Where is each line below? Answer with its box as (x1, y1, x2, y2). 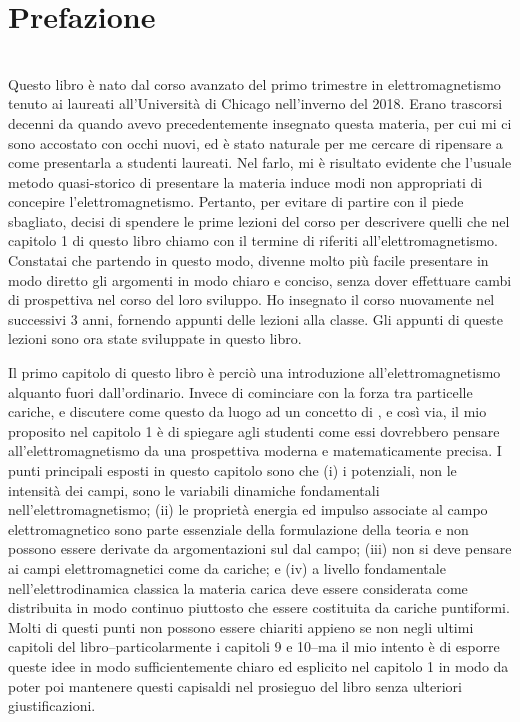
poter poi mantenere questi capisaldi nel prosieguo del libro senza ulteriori (8, 675, 463, 696)
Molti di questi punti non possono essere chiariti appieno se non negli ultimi (8, 616, 474, 637)
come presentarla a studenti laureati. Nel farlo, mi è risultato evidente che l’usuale (8, 152, 512, 173)
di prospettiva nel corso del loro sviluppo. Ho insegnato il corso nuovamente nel (8, 289, 495, 310)
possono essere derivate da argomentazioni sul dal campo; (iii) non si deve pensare (8, 538, 512, 559)
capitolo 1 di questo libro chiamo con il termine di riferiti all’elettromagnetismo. (8, 230, 498, 251)
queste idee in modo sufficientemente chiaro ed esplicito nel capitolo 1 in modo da (8, 655, 509, 676)
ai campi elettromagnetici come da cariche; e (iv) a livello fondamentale (8, 557, 446, 578)
